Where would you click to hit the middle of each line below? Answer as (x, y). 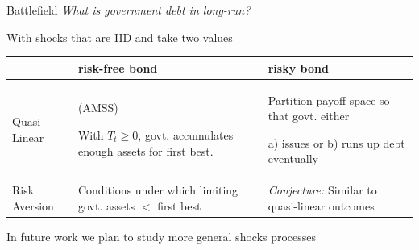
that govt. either (309, 116)
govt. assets (106, 205)
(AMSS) (98, 108)
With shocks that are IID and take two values (120, 37)
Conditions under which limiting (158, 190)
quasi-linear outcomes (321, 205)
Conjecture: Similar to (322, 190)
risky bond (298, 67)
